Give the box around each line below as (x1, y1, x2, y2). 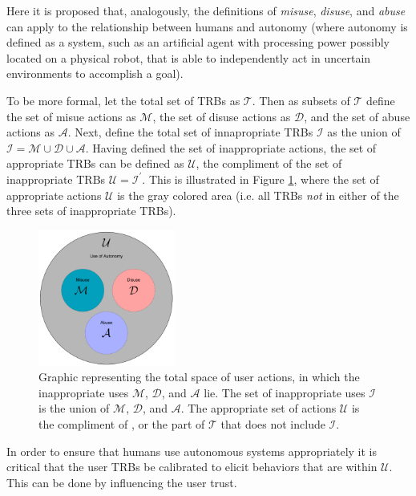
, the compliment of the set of (196, 155, 342, 172)
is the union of (38, 400, 110, 417)
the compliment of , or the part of (38, 415, 205, 432)
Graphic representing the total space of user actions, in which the (38, 368, 360, 385)
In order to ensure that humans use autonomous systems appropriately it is (6, 442, 378, 459)
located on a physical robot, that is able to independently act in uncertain (6, 49, 371, 66)
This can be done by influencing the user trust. (6, 474, 237, 490)
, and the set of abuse (304, 108, 410, 124)
